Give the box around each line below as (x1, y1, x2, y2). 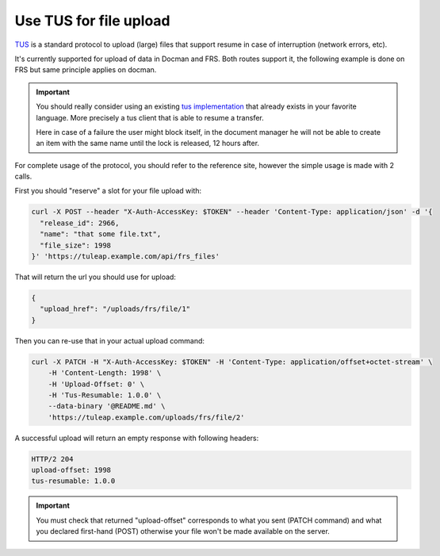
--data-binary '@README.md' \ (48, 401, 166, 411)
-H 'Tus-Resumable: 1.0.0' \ (48, 390, 162, 400)
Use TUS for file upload (14, 12, 170, 29)
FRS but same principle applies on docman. (14, 65, 157, 75)
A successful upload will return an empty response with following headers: (14, 433, 259, 443)
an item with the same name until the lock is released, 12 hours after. (36, 139, 260, 148)
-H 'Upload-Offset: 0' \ (48, 379, 145, 389)
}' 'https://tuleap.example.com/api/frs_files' (31, 252, 220, 261)
